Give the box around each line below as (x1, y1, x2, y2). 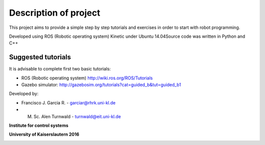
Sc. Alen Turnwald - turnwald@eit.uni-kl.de (33, 113, 121, 120)
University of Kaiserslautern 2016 (9, 131, 79, 137)
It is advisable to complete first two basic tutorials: (9, 66, 111, 72)
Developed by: (9, 91, 39, 97)
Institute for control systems (9, 122, 69, 128)
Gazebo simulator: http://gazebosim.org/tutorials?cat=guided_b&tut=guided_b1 (21, 82, 181, 88)
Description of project (9, 7, 101, 18)
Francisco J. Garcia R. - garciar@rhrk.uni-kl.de (21, 99, 116, 105)
